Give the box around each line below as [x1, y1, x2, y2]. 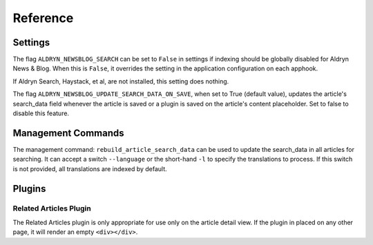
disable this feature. [12, 109, 69, 117]
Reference [12, 10, 74, 26]
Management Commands [12, 127, 124, 139]
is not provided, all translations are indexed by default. [12, 164, 167, 173]
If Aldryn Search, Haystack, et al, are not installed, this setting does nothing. [12, 77, 229, 86]
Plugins [12, 183, 46, 195]
